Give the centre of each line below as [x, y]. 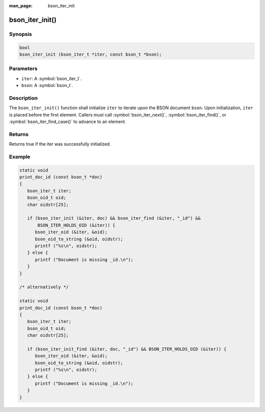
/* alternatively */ [44, 287]
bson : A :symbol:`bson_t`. [47, 86]
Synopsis [20, 34]
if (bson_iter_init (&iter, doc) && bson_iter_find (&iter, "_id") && [114, 218]
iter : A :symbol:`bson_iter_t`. [52, 78]
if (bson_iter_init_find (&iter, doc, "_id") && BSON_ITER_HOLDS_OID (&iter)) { [127, 349]
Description [23, 98]
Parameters [23, 69]
